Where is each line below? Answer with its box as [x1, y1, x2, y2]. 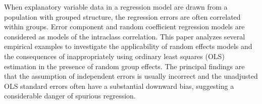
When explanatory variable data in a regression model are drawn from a [4, 2, 228, 12]
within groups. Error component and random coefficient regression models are [4, 21, 245, 32]
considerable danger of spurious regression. [4, 90, 136, 101]
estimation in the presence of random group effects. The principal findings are [4, 61, 245, 71]
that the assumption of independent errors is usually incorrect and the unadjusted [4, 71, 258, 81]
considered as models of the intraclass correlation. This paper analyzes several [4, 31, 245, 41]
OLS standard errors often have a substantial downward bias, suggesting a [4, 80, 234, 91]
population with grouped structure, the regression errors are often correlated [4, 11, 241, 22]
